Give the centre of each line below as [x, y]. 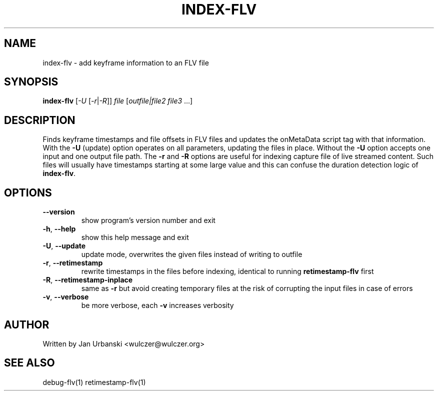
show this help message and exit [135, 237]
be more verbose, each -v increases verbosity [157, 305]
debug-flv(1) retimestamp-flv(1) [94, 382]
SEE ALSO [29, 363]
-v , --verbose [66, 297]
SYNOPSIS [31, 82]
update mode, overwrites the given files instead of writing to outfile [192, 254]
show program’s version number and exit [148, 220]
